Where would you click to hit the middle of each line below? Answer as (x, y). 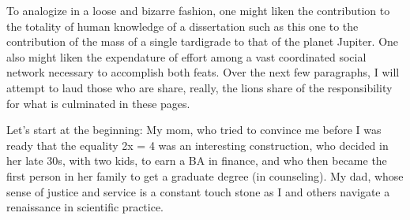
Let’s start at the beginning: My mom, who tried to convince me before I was (194, 130)
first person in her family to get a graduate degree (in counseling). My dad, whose (205, 175)
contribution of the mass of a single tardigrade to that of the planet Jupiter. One (203, 41)
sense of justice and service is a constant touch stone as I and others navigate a (198, 191)
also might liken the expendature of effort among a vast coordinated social (186, 56)
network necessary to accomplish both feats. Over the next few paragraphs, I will (203, 72)
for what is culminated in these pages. (98, 103)
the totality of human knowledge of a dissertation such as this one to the (182, 26)
